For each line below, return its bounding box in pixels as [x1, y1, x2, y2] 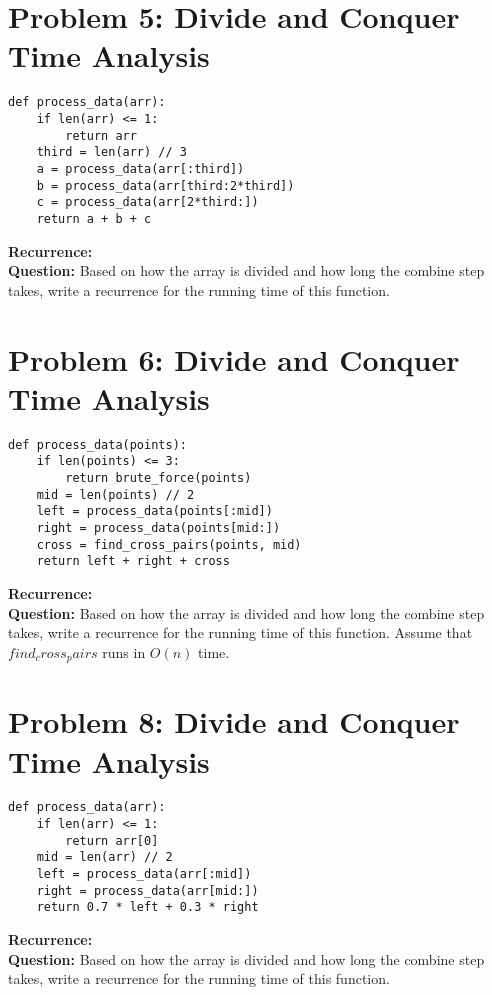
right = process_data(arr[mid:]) [36, 883, 259, 898]
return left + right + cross [36, 554, 230, 569]
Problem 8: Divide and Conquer [8, 701, 460, 742]
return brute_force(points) [65, 470, 252, 485]
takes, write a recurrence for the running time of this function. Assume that [8, 622, 473, 643]
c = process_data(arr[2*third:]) [36, 195, 259, 210]
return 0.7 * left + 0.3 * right [36, 900, 259, 915]
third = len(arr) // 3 [36, 145, 187, 160]
